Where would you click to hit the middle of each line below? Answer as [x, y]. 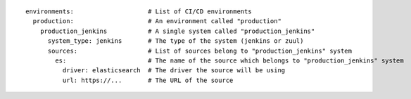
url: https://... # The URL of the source [148, 80]
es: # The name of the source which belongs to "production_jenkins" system [229, 60]
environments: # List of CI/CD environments [139, 12]
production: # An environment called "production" [157, 21]
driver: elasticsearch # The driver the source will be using [174, 71]
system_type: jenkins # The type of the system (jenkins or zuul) [176, 41]
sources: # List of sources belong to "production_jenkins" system [200, 51]
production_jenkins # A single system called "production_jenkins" [177, 31]
